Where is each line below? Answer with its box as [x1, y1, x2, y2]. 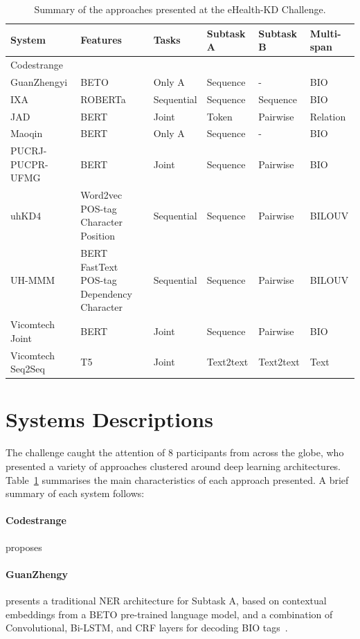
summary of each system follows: [6, 486, 145, 501]
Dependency [80, 286, 132, 300]
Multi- [309, 26, 341, 40]
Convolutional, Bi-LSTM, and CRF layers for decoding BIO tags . [6, 620, 288, 635]
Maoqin [10, 126, 43, 141]
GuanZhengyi [10, 74, 68, 89]
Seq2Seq [10, 361, 45, 376]
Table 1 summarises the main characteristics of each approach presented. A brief [6, 472, 349, 487]
